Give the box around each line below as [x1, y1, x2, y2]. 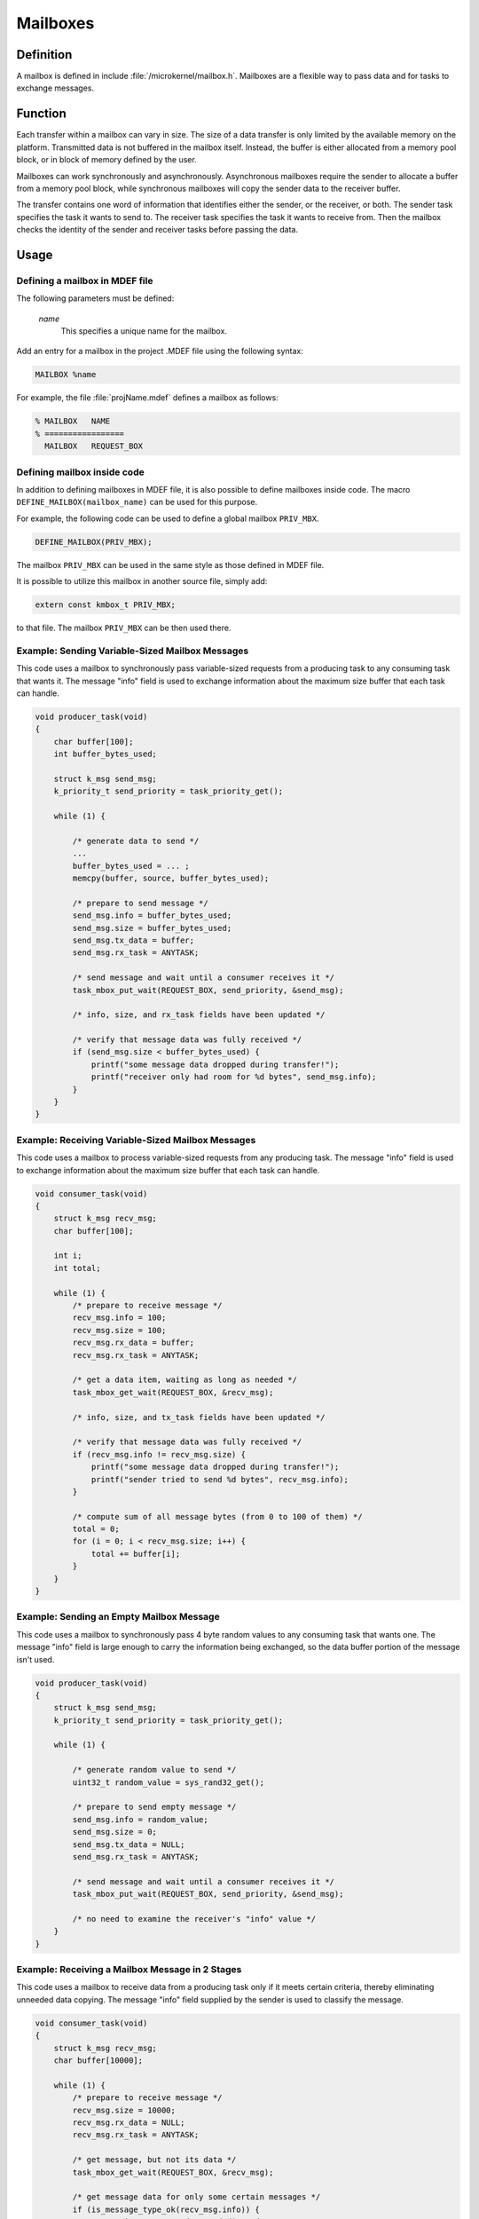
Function [16, 107, 67, 122]
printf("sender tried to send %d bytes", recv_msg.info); [90, 1474, 349, 1484]
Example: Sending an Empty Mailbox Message [16, 1611, 221, 1623]
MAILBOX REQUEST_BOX [44, 441, 144, 452]
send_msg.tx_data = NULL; [72, 1839, 185, 1850]
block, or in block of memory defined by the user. [16, 154, 197, 165]
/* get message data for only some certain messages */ [72, 2192, 321, 2202]
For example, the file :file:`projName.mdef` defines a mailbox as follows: [16, 392, 279, 403]
